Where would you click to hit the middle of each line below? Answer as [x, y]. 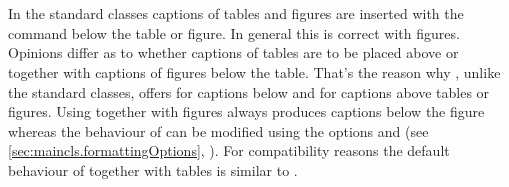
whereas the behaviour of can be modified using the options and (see [218, 130]
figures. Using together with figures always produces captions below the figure [246, 111]
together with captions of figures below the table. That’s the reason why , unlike [254, 71]
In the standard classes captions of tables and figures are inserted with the [236, 13]
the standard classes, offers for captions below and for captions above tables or [249, 91]
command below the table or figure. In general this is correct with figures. [234, 32]
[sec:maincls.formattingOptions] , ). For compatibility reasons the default [229, 150]
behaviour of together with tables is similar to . [153, 169]
